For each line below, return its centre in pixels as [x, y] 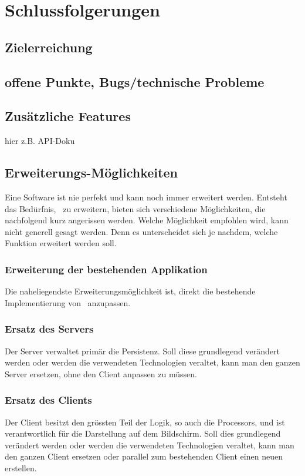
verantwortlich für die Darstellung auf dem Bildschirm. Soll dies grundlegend [143, 433]
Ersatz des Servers [49, 329]
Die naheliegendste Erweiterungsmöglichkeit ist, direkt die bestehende [130, 291]
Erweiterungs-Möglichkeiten [91, 172]
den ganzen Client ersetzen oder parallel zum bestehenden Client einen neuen [144, 456]
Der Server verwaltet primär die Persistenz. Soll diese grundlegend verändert [142, 351]
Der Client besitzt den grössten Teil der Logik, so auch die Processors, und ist [145, 422]
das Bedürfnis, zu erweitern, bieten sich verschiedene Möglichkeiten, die [135, 208]
